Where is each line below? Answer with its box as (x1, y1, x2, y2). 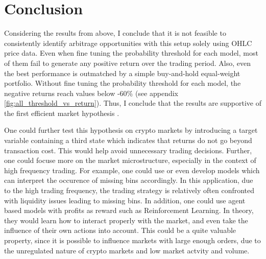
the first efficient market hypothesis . (4, 107, 119, 118)
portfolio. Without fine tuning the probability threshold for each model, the (4, 78, 241, 88)
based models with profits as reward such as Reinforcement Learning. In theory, (4, 205, 254, 216)
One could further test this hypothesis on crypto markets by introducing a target (4, 125, 258, 135)
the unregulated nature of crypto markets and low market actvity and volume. (4, 245, 250, 255)
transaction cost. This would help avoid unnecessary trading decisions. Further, (4, 145, 252, 155)
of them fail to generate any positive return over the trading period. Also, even (4, 57, 251, 68)
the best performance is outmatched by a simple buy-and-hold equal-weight (4, 67, 240, 78)
